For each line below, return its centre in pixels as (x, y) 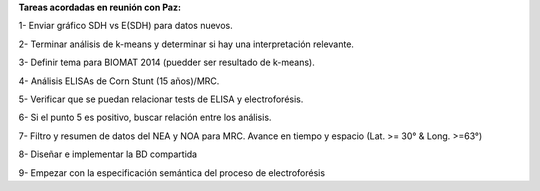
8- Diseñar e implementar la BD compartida (108, 154)
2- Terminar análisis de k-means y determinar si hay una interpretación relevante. (186, 44)
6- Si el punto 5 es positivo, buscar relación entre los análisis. (145, 117)
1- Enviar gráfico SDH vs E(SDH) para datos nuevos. (126, 26)
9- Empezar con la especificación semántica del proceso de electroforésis (171, 172)
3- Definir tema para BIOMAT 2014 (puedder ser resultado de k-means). (166, 62)
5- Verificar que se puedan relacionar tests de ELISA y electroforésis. (161, 99)
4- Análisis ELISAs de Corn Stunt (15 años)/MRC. (119, 81)
